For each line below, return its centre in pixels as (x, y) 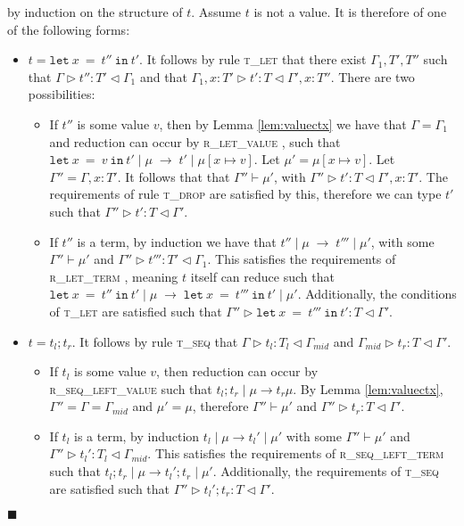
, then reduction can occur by (237, 371)
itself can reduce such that (262, 276)
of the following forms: (69, 29)
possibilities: (62, 94)
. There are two (373, 76)
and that (163, 76)
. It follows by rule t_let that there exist (253, 59)
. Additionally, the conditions (377, 294)
